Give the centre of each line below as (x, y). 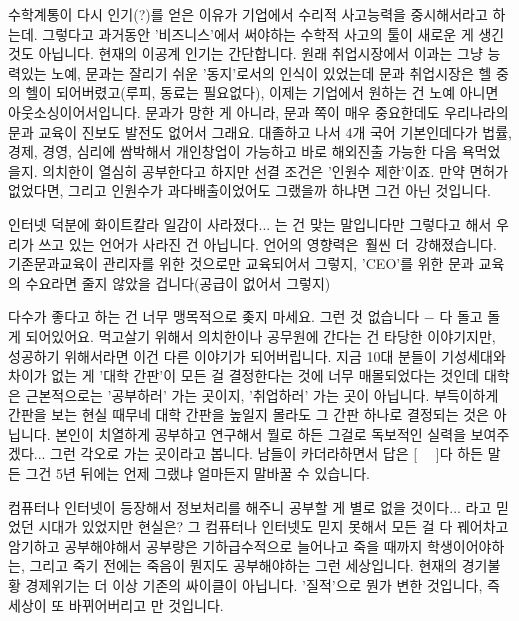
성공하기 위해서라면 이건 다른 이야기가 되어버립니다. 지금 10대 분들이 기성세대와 (257, 355)
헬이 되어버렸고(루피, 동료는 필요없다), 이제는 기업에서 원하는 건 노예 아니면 (262, 92)
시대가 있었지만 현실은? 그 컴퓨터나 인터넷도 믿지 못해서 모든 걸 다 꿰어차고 (273, 526)
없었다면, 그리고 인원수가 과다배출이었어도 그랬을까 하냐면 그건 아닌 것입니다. (249, 190)
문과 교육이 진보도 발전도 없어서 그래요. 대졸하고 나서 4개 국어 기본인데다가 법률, (260, 131)
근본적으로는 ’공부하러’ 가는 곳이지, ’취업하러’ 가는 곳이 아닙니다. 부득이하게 (262, 394)
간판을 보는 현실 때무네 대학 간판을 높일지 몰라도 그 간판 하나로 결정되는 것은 (248, 414)
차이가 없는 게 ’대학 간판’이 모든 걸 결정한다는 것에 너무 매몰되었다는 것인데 (244, 375)
